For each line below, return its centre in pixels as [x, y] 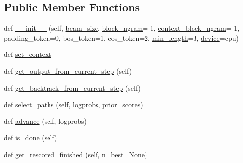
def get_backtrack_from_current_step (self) [73, 87]
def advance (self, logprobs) [46, 121]
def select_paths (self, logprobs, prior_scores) [73, 104]
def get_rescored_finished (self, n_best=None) [76, 154]
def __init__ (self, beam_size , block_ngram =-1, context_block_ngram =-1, [122, 28]
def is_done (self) [31, 137]
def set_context [28, 54]
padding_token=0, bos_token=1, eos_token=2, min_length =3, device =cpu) [121, 37]
